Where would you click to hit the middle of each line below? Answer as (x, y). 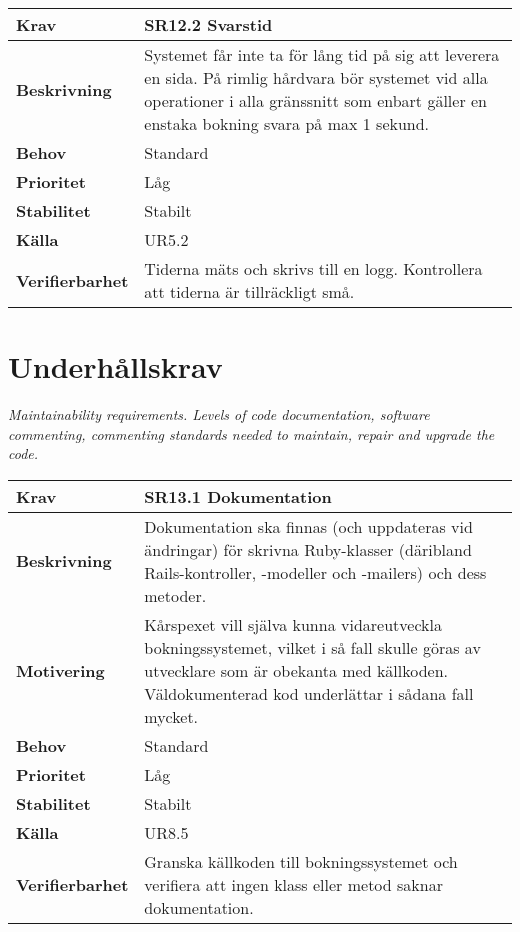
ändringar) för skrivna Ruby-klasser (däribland (308, 549)
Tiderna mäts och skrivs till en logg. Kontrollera (313, 268)
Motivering (60, 670)
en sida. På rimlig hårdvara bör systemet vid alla (316, 77)
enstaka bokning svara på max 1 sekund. (287, 123)
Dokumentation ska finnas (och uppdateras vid (308, 526)
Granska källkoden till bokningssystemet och (301, 861)
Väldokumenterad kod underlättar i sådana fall (309, 693)
